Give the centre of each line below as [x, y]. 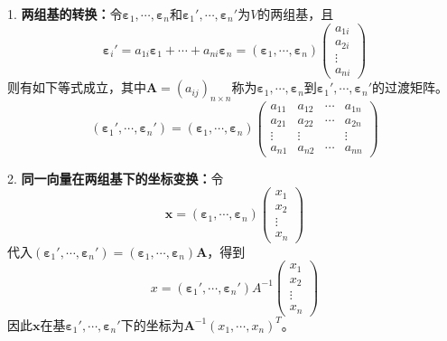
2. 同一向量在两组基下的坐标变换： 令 [116, 178]
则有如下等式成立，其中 [77, 87]
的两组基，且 [296, 14]
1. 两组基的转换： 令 [65, 14]
